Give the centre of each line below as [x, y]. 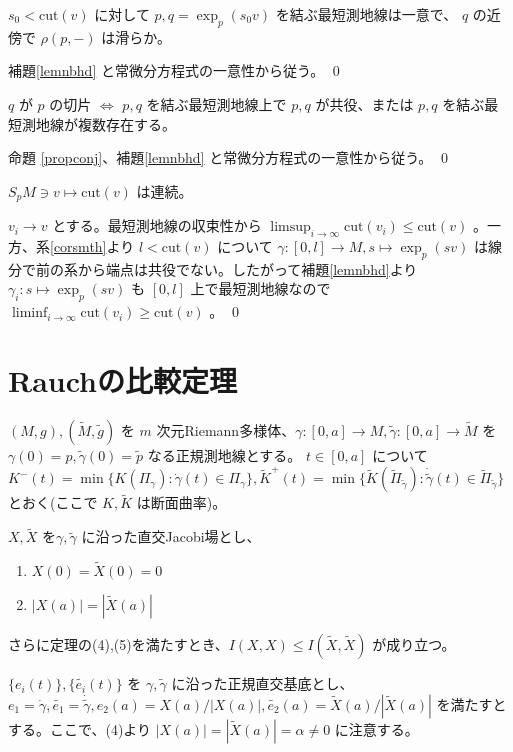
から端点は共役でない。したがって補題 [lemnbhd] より [247, 268]
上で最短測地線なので [260, 288]
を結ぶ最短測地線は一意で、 [366, 14]
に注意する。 [376, 728]
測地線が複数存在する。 [98, 123]
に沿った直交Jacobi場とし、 [171, 536]
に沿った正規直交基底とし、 [262, 683]
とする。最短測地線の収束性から [157, 225]
